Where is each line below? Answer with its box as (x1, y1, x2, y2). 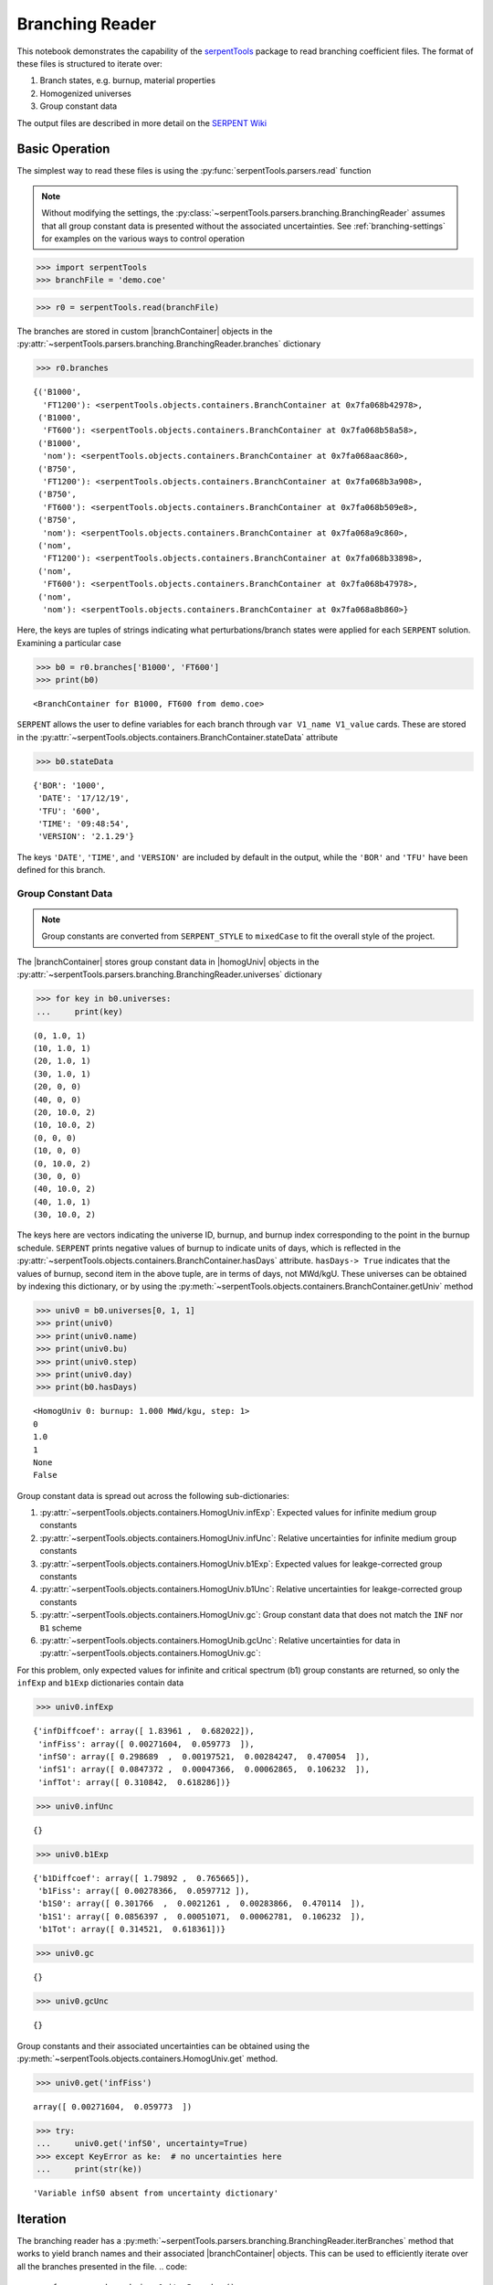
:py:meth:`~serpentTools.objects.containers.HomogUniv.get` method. (16, 2053, 278, 2064)
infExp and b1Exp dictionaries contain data (16, 1677, 184, 1688)
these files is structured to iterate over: (16, 58, 163, 69)
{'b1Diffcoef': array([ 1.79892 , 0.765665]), (33, 1873, 250, 1883)
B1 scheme (39, 1622, 82, 1633)
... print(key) (36, 1006, 123, 1016)
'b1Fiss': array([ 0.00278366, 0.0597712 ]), (37, 1886, 250, 1897)
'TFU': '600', (37, 805, 101, 816)
